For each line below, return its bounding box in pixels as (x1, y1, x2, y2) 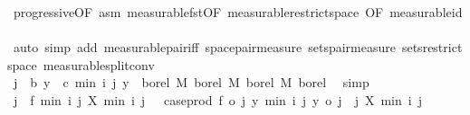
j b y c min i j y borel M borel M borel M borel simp (13, 73, 369, 92)
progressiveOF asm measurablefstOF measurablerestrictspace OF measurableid (13, 3, 463, 21)
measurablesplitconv (43, 55, 155, 74)
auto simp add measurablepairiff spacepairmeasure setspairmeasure (13, 38, 396, 57)
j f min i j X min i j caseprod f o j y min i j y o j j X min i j (13, 90, 422, 109)
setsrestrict (401, 38, 463, 57)
